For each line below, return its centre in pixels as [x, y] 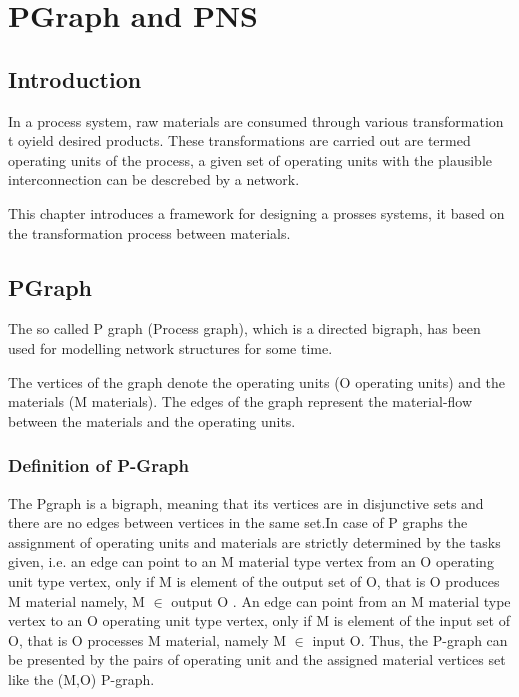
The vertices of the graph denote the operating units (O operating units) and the [257, 381]
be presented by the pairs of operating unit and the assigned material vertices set [257, 659]
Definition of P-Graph [98, 465]
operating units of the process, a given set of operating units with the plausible [250, 159]
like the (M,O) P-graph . [81, 678]
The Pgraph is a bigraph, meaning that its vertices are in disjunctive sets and [246, 502]
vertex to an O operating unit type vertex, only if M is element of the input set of [259, 620]
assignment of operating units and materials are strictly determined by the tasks [254, 541]
